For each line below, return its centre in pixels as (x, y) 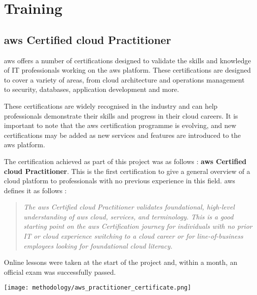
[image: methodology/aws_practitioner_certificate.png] (98, 288)
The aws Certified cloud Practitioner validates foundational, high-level (129, 207)
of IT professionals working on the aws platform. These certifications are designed (128, 70)
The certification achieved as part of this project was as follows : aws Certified (125, 161)
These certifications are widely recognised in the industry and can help (111, 105)
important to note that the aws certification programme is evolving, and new (120, 125)
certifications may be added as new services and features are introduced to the (123, 135)
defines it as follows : (35, 190)
